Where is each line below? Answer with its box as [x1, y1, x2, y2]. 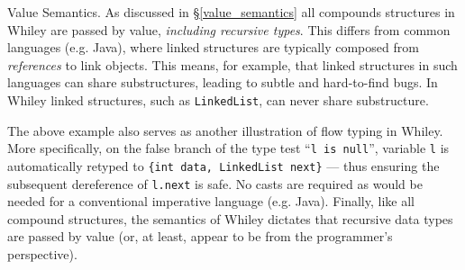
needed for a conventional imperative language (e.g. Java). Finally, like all [7, 192, 415, 211]
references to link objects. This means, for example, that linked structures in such [7, 55, 458, 74]
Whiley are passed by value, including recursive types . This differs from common [7, 20, 451, 39]
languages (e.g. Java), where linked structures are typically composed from [7, 38, 419, 57]
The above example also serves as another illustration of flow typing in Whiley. [7, 121, 443, 139]
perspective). [7, 244, 77, 263]
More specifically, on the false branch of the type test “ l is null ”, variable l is [7, 139, 450, 157]
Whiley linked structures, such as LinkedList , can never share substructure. [7, 90, 429, 109]
